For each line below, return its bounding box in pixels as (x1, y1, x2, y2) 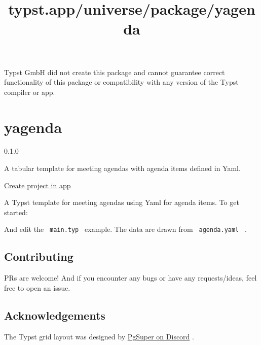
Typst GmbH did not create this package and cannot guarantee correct (4, 66, 225, 77)
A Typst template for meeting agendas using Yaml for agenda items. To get (4, 197, 239, 208)
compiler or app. (4, 86, 55, 97)
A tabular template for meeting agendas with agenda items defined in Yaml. (4, 163, 241, 174)
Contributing (4, 249, 73, 264)
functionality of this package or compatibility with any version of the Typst (4, 77, 239, 87)
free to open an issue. (4, 282, 70, 293)
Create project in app (4, 180, 71, 190)
